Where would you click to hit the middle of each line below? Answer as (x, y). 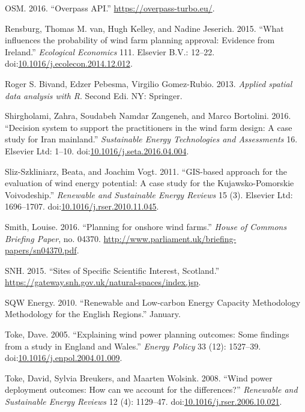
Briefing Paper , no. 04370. (53, 238)
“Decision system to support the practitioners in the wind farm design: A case (149, 127)
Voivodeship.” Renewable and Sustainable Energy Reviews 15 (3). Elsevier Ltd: (149, 194)
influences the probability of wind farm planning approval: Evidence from (140, 40)
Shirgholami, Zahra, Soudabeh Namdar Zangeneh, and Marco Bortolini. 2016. (148, 116)
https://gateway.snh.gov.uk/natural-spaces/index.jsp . (103, 282)
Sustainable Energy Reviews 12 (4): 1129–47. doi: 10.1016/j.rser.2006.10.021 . (143, 401)
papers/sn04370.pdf (41, 250)
